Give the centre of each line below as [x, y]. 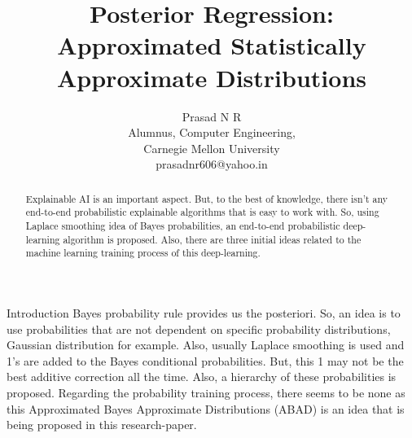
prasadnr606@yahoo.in [212, 164]
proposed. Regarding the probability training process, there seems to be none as [206, 392]
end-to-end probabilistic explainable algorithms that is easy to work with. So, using [202, 212]
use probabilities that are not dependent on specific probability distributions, [199, 328]
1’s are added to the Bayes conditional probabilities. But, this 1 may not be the [205, 360]
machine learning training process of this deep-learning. [143, 253]
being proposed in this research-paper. [102, 425]
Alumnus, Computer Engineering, [212, 132]
